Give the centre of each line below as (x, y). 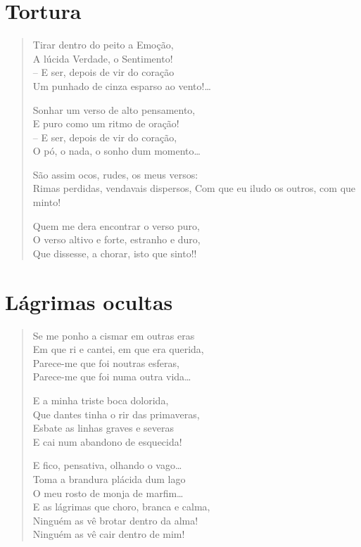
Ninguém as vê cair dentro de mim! (109, 534)
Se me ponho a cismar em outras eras (114, 335)
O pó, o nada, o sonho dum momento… (116, 151)
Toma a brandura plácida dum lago (109, 478)
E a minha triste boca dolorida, (101, 400)
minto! (47, 202)
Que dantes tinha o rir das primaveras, (116, 414)
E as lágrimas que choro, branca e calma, (121, 507)
